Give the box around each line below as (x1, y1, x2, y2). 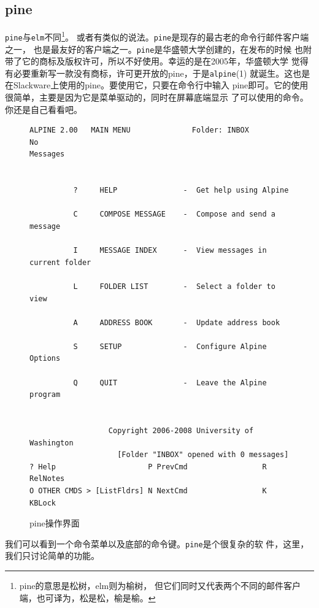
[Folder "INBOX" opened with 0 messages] (117, 450, 289, 460)
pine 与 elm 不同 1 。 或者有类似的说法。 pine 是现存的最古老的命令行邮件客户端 (5, 29, 309, 43)
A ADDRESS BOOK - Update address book (73, 318, 280, 327)
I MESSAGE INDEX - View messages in (73, 246, 267, 255)
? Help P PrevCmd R (29, 462, 267, 471)
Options (29, 354, 61, 363)
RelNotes (29, 474, 65, 483)
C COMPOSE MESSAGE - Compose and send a (73, 210, 275, 219)
